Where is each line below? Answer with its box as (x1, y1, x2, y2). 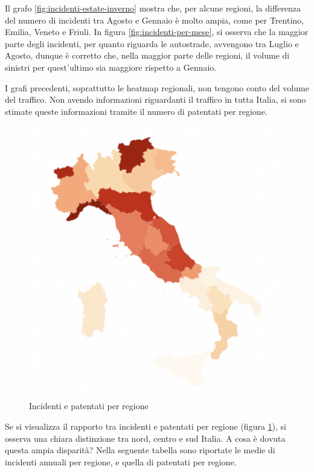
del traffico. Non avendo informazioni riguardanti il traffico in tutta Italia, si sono (5, 93, 306, 106)
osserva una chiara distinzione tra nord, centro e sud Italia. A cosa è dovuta (5, 432, 286, 444)
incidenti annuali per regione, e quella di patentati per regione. (5, 455, 237, 468)
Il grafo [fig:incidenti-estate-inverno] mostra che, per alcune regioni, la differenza (5, 2, 301, 14)
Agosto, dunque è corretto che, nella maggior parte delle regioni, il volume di (5, 49, 290, 62)
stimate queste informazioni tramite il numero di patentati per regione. (5, 105, 268, 117)
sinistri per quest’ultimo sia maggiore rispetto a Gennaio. (5, 60, 217, 73)
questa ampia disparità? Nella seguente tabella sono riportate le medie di (5, 444, 275, 456)
